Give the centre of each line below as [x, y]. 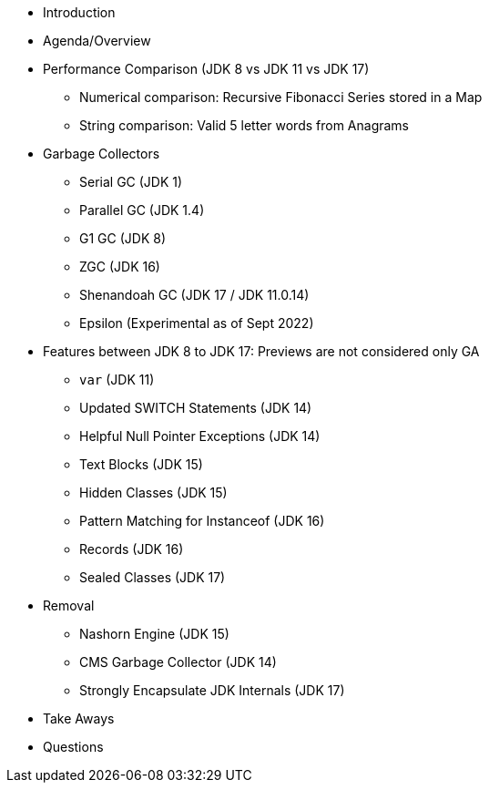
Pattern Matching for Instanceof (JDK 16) [202, 521]
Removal [69, 605]
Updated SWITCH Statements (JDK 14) [196, 408]
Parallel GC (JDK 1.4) [142, 210]
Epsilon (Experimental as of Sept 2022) [197, 323]
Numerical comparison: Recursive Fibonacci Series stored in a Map [281, 97]
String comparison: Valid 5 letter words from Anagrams [244, 125]
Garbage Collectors [102, 154]
